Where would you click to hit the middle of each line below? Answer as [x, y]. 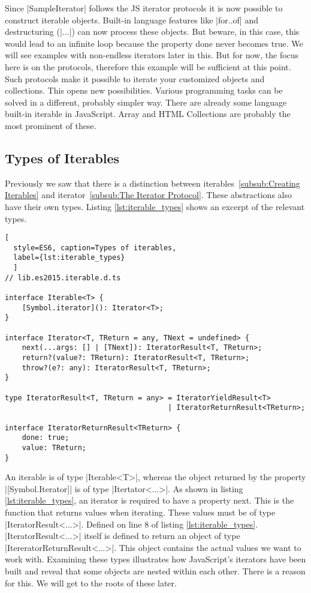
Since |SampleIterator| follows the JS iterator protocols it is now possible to [144, 8]
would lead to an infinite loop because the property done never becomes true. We [154, 43]
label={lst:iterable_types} [69, 258]
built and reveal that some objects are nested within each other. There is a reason [155, 570]
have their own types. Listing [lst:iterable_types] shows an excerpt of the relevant [155, 206]
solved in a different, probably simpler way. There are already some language [146, 102]
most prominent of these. [51, 125]
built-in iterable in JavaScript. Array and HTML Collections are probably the [148, 114]
